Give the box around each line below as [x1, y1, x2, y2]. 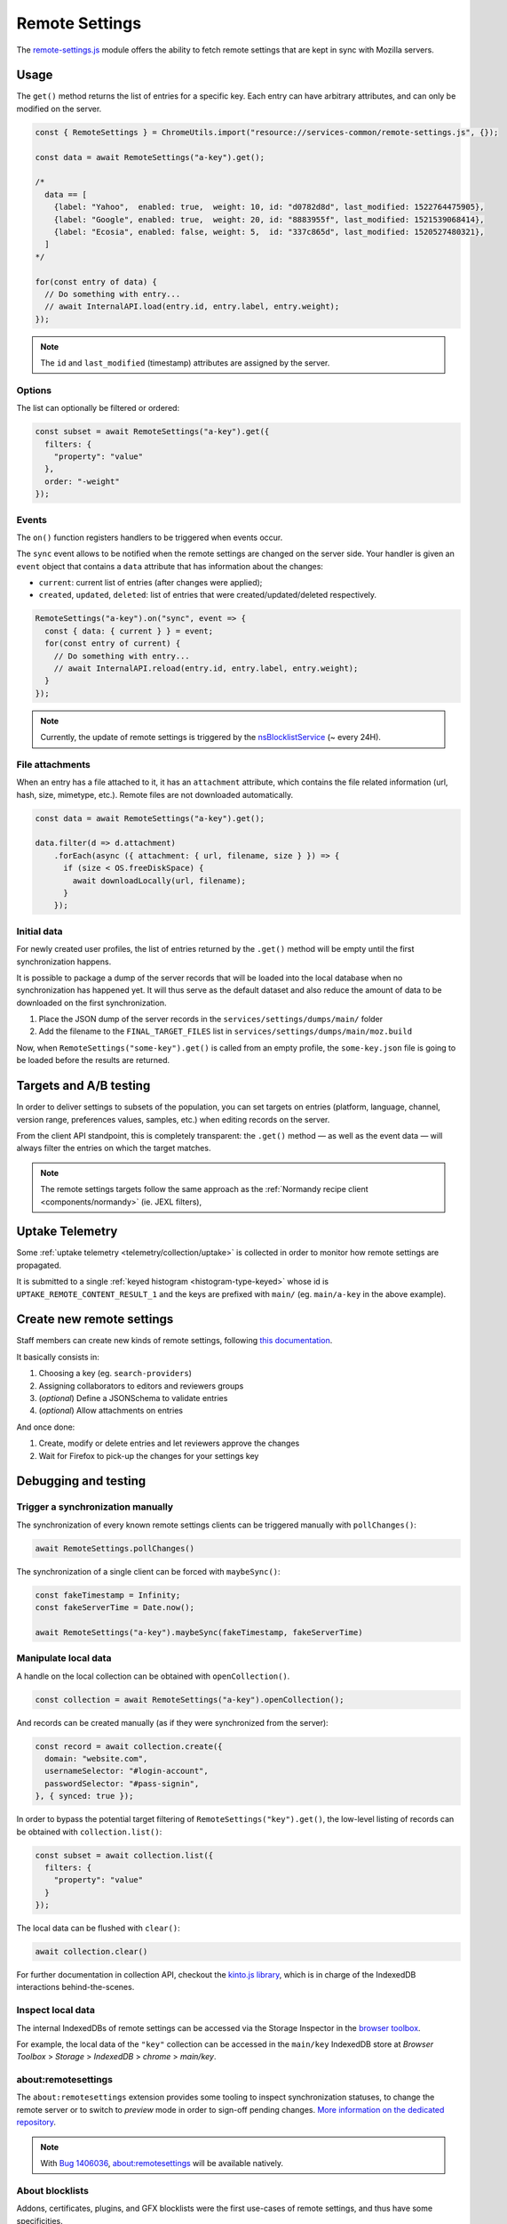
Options [16, 383, 52, 396]
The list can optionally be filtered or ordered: [16, 403, 180, 414]
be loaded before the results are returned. [16, 1055, 170, 1066]
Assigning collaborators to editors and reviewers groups [38, 1380, 244, 1391]
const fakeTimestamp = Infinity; [35, 1590, 181, 1600]
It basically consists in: [16, 1351, 99, 1362]
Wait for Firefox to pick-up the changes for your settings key [38, 1450, 259, 1461]
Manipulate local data [16, 1652, 112, 1664]
